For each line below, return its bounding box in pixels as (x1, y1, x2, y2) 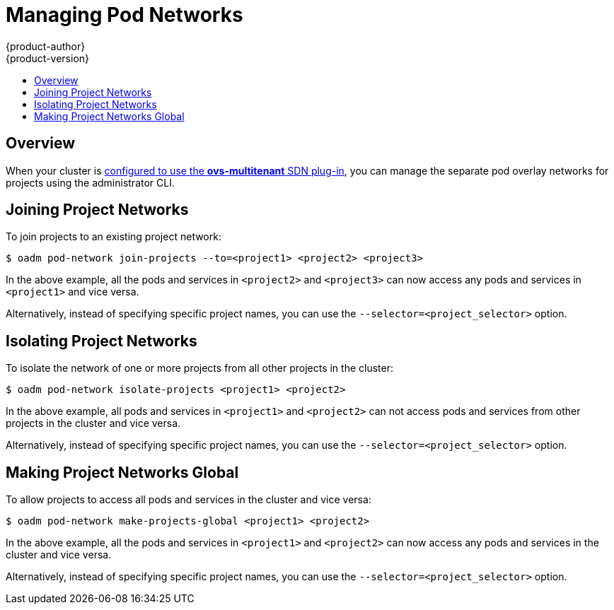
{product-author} (6, 40, 86, 52)
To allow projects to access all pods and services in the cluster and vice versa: (6, 493, 371, 506)
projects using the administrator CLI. (6, 176, 175, 189)
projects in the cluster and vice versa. (6, 417, 181, 430)
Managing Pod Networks (6, 3, 243, 27)
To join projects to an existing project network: (6, 230, 221, 243)
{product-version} (6, 52, 90, 64)
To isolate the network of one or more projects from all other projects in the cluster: (6, 362, 394, 375)
